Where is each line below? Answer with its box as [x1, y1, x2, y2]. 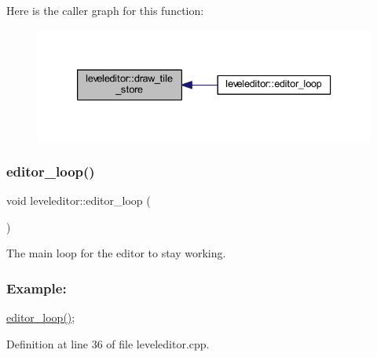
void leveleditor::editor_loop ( [6, 192, 151, 209]
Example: [6, 278, 67, 297]
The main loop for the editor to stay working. [6, 245, 226, 261]
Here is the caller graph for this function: [6, 2, 204, 18]
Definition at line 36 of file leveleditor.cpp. [6, 335, 210, 352]
